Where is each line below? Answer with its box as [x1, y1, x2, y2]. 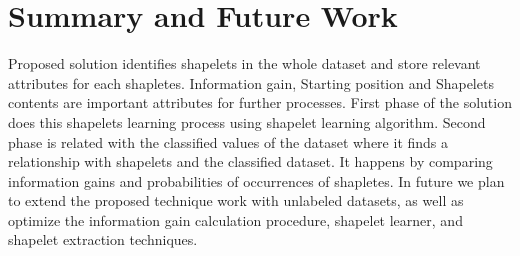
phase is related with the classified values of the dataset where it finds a [8, 131, 449, 152]
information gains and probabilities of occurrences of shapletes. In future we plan [8, 170, 505, 191]
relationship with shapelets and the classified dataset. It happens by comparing [8, 151, 493, 172]
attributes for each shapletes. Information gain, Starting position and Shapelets [8, 72, 494, 93]
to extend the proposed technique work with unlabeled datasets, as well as [8, 190, 464, 211]
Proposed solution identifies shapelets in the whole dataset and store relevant [8, 53, 481, 74]
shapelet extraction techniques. [8, 229, 198, 250]
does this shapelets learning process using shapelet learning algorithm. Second [8, 111, 486, 132]
